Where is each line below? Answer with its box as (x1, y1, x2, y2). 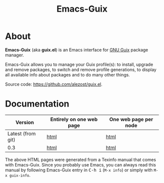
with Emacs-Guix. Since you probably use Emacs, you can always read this (5, 162, 156, 167)
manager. (5, 52, 24, 58)
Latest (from (7, 130, 36, 137)
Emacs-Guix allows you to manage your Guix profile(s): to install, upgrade (5, 61, 153, 67)
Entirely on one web (50, 116, 98, 123)
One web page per (109, 116, 153, 123)
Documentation (5, 98, 70, 110)
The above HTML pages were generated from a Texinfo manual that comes (5, 157, 156, 163)
